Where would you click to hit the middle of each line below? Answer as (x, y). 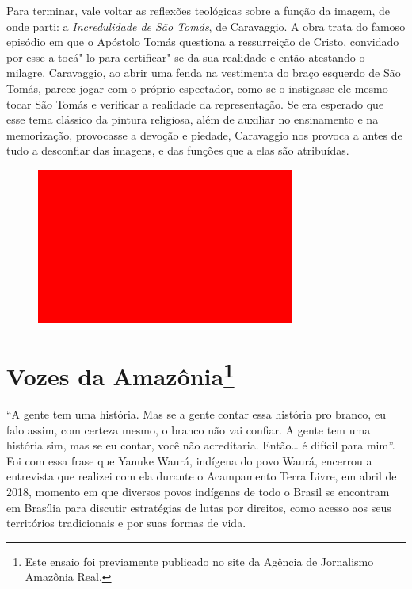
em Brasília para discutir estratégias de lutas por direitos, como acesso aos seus (199, 507)
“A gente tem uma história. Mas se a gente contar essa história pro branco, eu (196, 413)
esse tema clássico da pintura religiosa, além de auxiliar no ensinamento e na (193, 119)
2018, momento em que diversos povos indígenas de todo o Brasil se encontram (198, 491)
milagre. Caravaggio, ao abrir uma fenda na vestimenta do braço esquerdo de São (204, 73)
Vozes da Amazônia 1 (120, 374)
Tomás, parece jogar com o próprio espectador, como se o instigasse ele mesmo (197, 88)
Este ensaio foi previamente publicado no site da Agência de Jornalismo (199, 561)
